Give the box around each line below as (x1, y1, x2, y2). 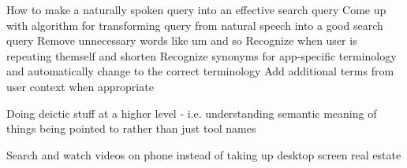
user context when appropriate (6, 78, 154, 94)
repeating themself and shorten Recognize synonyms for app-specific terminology (6, 47, 397, 64)
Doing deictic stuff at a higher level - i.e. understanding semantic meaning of (6, 104, 377, 121)
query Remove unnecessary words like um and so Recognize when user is (6, 32, 357, 49)
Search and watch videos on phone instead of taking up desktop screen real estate (6, 146, 401, 163)
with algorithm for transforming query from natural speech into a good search (6, 16, 383, 33)
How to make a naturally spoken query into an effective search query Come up (6, 2, 386, 17)
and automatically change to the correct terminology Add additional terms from (6, 63, 394, 79)
